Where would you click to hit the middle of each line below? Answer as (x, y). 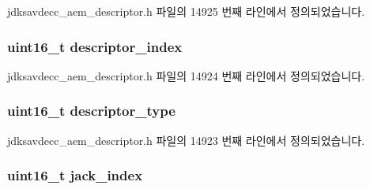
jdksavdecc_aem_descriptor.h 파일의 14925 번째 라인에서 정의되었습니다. (186, 11)
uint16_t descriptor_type (91, 111)
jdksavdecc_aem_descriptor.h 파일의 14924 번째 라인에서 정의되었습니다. (186, 75)
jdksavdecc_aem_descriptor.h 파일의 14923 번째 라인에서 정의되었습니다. (186, 140)
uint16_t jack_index (75, 175)
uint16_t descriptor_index (95, 46)
